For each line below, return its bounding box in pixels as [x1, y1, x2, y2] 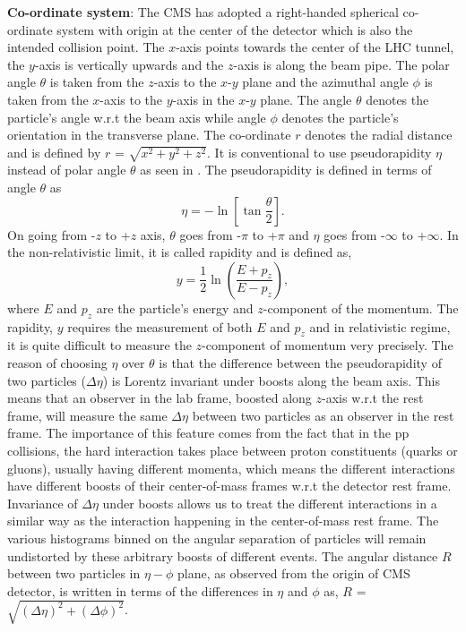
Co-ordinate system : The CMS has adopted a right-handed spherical [7, 3, 399, 21]
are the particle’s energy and [96, 298, 254, 317]
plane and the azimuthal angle [242, 73, 409, 91]
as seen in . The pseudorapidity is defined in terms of [140, 160, 432, 179]
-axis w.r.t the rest [322, 389, 424, 407]
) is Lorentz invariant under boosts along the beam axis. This [102, 371, 441, 389]
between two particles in [7, 564, 141, 583]
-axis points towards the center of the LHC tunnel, [176, 38, 454, 56]
